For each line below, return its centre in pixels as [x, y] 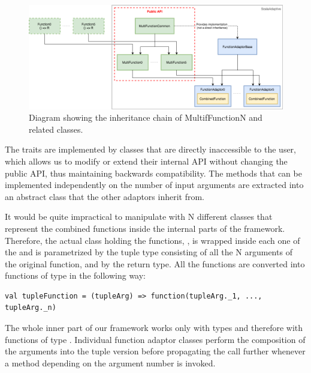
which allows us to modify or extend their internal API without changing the [146, 161]
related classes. [56, 129]
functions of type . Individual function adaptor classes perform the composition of [155, 339]
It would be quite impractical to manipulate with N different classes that [139, 217]
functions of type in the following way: [75, 275]
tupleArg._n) [31, 308]
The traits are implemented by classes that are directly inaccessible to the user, [150, 149]
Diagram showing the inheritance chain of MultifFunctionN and [146, 117]
